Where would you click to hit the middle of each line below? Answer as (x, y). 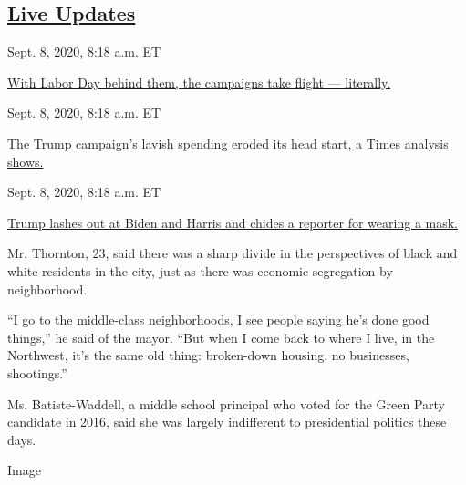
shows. (26, 161)
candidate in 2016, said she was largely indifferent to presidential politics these (227, 422)
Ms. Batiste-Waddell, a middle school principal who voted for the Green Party (227, 403)
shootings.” (37, 372)
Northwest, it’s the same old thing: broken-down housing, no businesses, (208, 355)
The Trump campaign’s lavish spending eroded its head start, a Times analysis (228, 143)
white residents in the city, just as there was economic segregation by (200, 270)
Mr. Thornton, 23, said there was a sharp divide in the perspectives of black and (233, 253)
